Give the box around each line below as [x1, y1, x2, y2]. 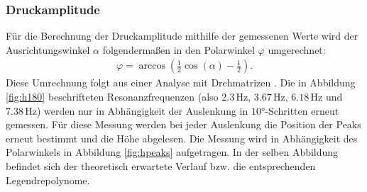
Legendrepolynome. [6, 172, 90, 187]
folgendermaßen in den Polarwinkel [102, 42, 255, 57]
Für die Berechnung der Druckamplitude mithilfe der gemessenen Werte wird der [6, 28, 358, 43]
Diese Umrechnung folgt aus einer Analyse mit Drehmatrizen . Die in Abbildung [6, 75, 356, 90]
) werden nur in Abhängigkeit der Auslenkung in [36, 103, 248, 118]
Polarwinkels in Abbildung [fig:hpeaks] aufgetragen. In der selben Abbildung [6, 145, 339, 159]
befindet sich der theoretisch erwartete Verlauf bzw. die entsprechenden [6, 159, 316, 173]
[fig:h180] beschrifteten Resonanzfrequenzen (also [6, 89, 219, 104]
